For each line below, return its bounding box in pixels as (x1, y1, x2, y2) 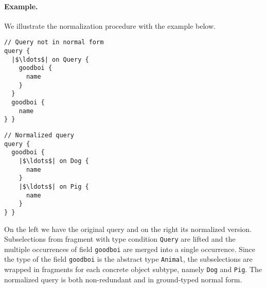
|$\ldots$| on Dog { (19, 157, 89, 165)
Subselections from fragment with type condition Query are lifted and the (4, 233, 236, 244)
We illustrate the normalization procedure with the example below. (4, 20, 216, 31)
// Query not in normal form (4, 39, 104, 46)
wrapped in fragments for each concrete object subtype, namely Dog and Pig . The (4, 264, 262, 275)
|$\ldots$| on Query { (11, 56, 89, 63)
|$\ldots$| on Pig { (19, 183, 89, 190)
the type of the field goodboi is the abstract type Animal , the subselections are (4, 254, 253, 264)
